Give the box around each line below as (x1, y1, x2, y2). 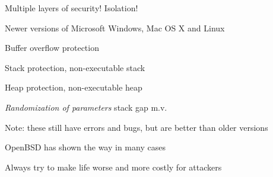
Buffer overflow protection (5, 41, 99, 54)
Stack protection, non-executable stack (5, 61, 145, 73)
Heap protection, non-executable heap (5, 81, 142, 94)
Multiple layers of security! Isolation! (5, 2, 138, 14)
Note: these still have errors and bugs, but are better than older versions (5, 121, 268, 133)
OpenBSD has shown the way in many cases (5, 141, 166, 153)
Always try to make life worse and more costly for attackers (5, 160, 222, 173)
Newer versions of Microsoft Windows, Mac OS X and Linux (5, 21, 225, 34)
